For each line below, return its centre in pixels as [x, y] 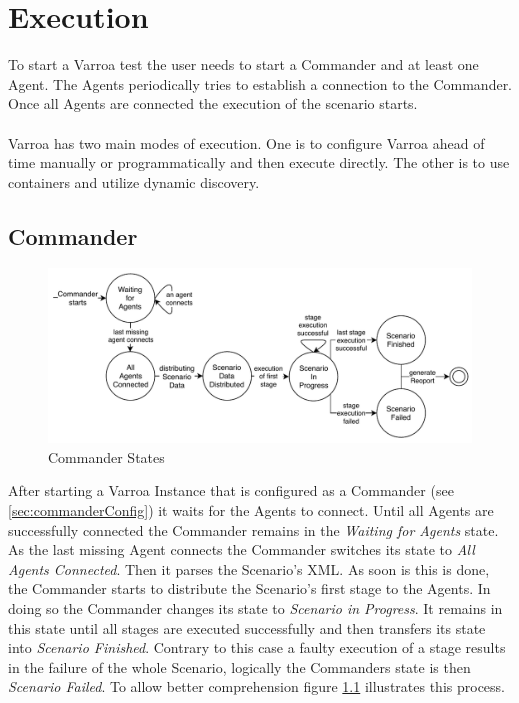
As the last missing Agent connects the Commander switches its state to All [241, 549]
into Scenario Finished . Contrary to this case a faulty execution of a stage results [257, 647]
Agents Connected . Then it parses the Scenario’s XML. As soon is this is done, [249, 568]
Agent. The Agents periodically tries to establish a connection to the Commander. [260, 83]
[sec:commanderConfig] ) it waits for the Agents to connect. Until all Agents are [251, 510]
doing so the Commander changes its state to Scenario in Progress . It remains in [255, 607]
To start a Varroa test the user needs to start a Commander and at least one [243, 64]
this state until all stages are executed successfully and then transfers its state [247, 627]
